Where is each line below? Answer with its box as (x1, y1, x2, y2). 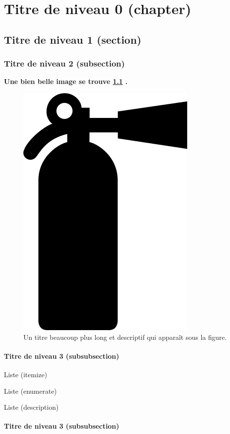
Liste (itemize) (4, 369, 47, 379)
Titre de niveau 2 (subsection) (4, 57, 125, 69)
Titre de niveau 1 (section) (4, 32, 142, 47)
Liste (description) (4, 402, 59, 412)
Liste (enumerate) (4, 385, 57, 396)
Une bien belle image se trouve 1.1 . (4, 76, 128, 86)
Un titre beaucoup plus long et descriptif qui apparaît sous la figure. (23, 332, 227, 342)
